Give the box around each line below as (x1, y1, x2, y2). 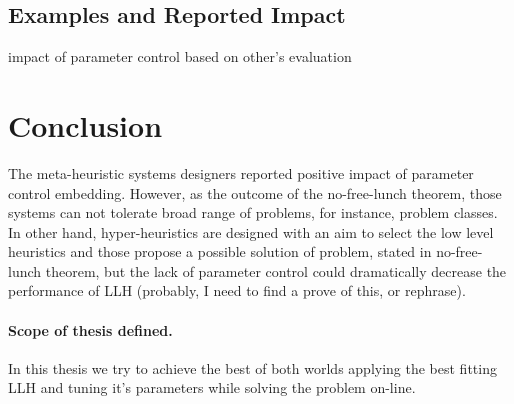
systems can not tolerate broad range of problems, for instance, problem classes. (8, 202, 498, 223)
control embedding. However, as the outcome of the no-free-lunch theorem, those (8, 182, 502, 203)
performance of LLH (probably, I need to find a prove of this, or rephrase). (8, 280, 466, 301)
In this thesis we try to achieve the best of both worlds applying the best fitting (8, 357, 497, 378)
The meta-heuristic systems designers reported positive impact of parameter (8, 162, 474, 183)
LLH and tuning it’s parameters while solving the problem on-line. (8, 377, 416, 398)
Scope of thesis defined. (8, 319, 173, 340)
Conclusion (8, 104, 163, 145)
